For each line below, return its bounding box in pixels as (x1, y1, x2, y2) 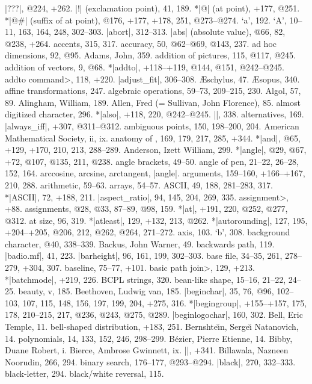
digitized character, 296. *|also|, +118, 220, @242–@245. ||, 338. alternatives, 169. (5, 108, 304, 120)
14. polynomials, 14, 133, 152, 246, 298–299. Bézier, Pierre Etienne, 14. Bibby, (5, 332, 293, 344)
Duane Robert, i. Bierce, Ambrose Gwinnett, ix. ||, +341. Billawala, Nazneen (5, 344, 289, 356)
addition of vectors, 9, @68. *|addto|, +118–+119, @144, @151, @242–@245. (5, 60, 284, 73)
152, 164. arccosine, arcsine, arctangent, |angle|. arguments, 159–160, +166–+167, (5, 167, 305, 179)
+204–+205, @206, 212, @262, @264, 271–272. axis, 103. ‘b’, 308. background (5, 226, 290, 238)
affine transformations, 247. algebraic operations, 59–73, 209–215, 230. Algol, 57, (5, 84, 301, 97)
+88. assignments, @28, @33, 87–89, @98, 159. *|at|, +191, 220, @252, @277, (5, 202, 288, 215)
